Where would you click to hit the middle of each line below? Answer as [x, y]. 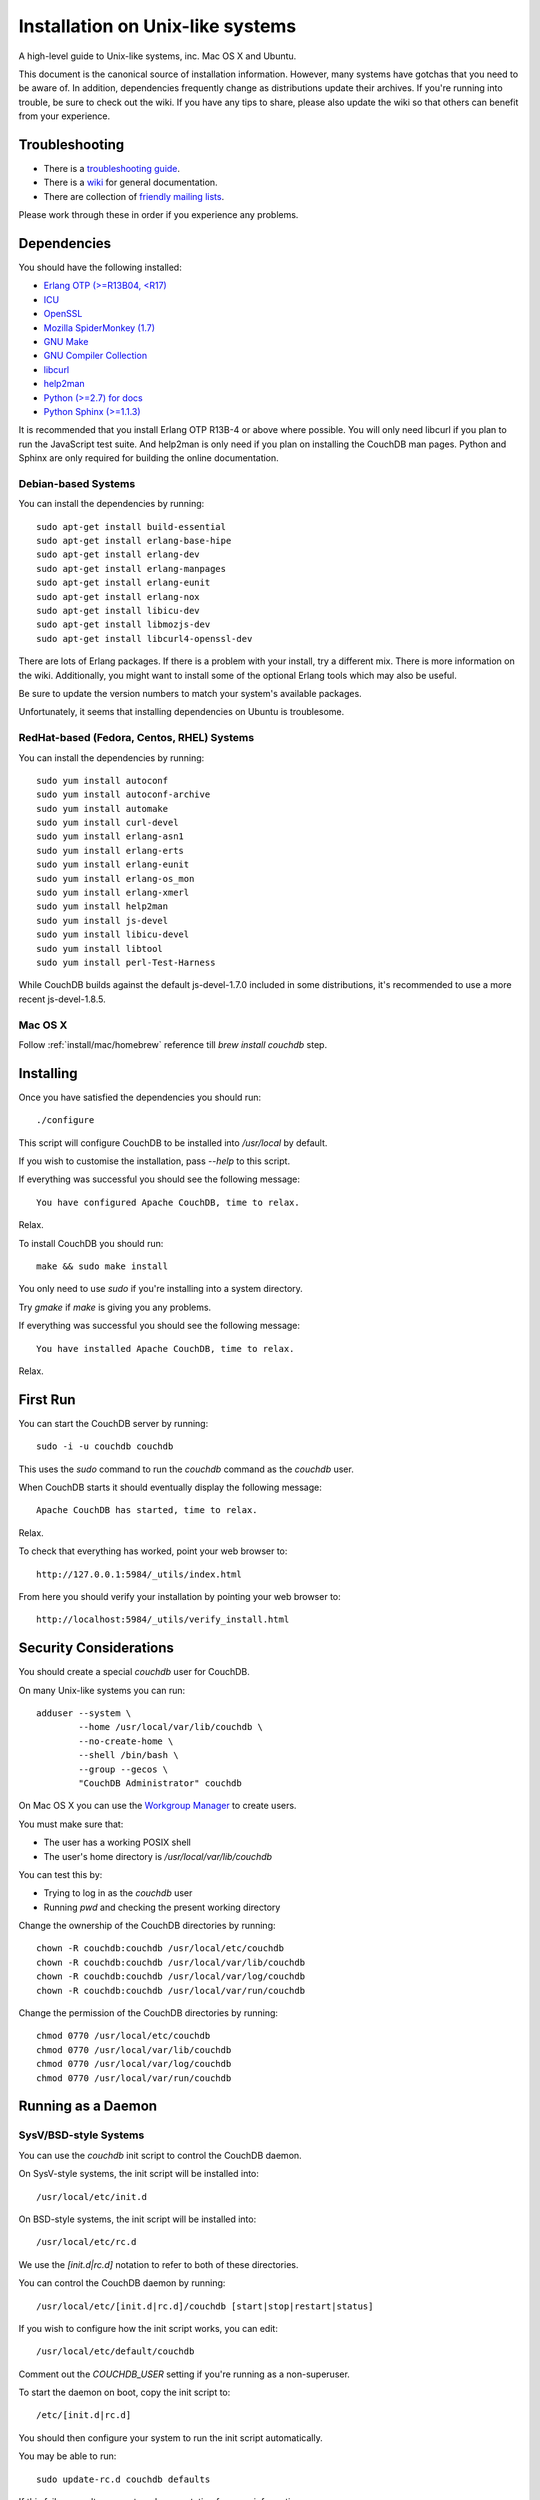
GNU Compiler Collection [95, 356]
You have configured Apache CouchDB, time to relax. [168, 1202]
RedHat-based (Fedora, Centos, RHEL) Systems [136, 738]
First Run [47, 1399]
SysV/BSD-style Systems [81, 2135]
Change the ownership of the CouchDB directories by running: [147, 1926]
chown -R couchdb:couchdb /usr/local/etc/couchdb [160, 1948]
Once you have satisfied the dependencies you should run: [140, 1097]
